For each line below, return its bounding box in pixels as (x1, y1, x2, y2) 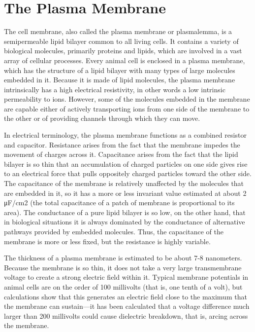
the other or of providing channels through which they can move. (4, 113, 200, 123)
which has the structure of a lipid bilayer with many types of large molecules (4, 65, 235, 75)
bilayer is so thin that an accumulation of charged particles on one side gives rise (4, 158, 248, 169)
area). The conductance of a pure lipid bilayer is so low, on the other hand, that (4, 207, 246, 217)
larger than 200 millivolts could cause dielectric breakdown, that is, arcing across (4, 310, 248, 321)
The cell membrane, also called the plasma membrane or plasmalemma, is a (4, 26, 232, 37)
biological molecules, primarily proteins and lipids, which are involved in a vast (4, 45, 242, 56)
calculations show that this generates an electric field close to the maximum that (4, 291, 247, 301)
